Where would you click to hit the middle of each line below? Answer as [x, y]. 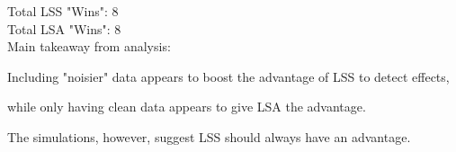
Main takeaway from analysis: [89, 46]
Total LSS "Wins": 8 [63, 11]
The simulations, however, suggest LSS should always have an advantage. [209, 136]
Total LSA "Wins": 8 [64, 28]
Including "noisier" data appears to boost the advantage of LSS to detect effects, [228, 76]
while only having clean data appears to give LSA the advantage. [187, 107]
